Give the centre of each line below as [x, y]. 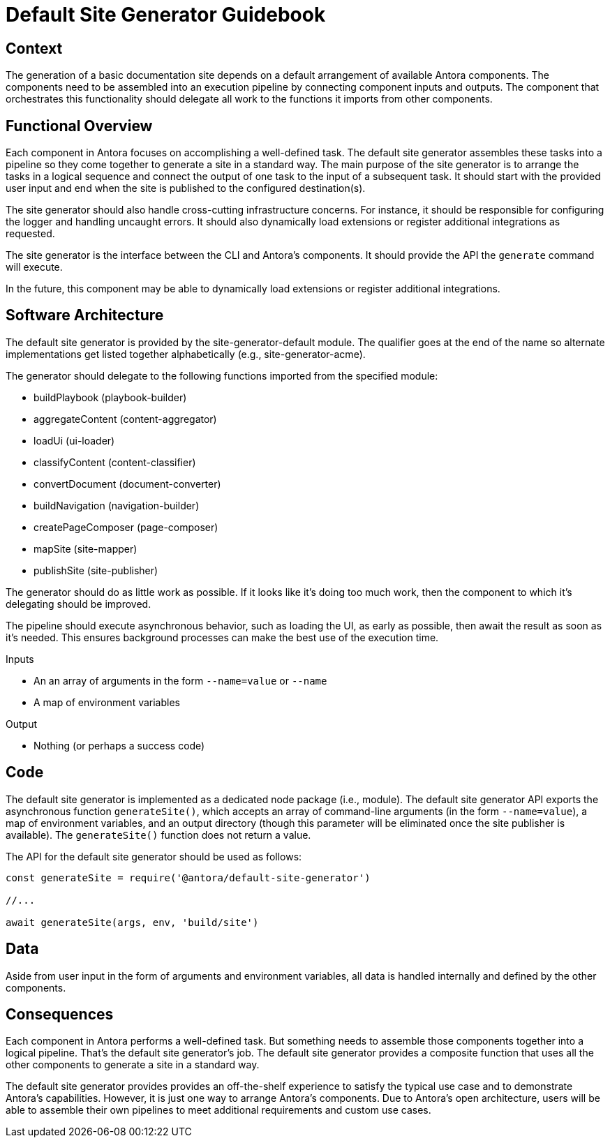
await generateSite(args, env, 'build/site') [132, 922]
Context [34, 48]
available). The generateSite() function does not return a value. [158, 835]
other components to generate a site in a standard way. [133, 1065]
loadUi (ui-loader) [74, 440]
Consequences [60, 1014]
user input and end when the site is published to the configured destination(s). [186, 188]
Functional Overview [79, 126]
